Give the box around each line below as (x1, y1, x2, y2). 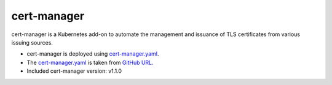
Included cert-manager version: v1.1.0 (26, 67, 122, 75)
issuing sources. (11, 39, 53, 46)
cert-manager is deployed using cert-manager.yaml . (26, 50, 159, 57)
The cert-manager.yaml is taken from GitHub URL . (26, 59, 154, 66)
